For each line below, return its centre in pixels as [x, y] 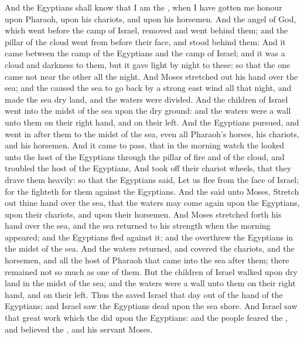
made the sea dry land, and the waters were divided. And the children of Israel [146, 99]
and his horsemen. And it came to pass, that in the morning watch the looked [145, 145]
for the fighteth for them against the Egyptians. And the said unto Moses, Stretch [152, 191]
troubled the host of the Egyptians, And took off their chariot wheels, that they [148, 168]
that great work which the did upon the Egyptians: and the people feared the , [146, 318]
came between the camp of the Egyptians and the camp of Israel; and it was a [145, 53]
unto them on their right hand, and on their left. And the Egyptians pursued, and [152, 122]
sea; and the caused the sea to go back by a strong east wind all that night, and [148, 88]
